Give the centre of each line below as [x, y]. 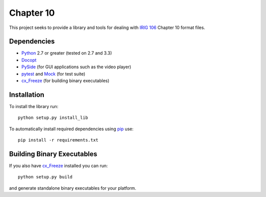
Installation [27, 95]
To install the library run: [34, 106]
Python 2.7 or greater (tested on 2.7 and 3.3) [67, 53]
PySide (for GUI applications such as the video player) [76, 67]
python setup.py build [45, 177]
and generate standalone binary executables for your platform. [73, 188]
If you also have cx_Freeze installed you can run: [58, 166]
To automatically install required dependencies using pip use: [71, 129]
